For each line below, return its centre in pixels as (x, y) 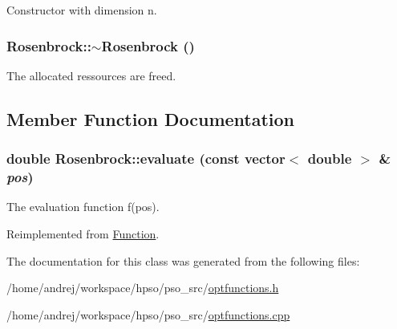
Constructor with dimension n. (82, 10)
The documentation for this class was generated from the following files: (183, 260)
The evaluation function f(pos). (83, 207)
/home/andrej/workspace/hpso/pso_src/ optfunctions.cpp (148, 314)
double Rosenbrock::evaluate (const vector (146, 158)
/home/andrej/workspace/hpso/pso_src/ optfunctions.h (143, 288)
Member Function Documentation (151, 118)
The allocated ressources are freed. (91, 75)
